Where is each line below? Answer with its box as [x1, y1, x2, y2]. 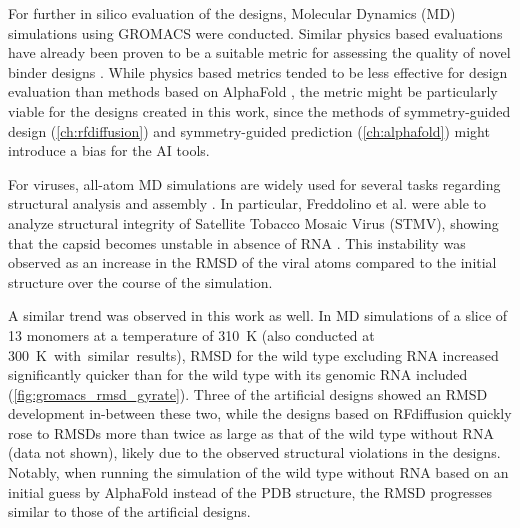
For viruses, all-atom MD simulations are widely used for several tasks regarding [8, 173, 501, 194]
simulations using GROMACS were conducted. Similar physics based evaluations [8, 22, 503, 43]
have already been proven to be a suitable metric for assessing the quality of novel [8, 42, 511, 63]
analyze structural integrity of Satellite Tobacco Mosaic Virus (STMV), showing [8, 212, 499, 233]
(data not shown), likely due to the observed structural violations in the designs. [8, 442, 501, 463]
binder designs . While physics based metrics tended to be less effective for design [8, 61, 508, 82]
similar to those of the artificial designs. [8, 501, 251, 522]
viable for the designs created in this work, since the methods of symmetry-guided [8, 100, 511, 121]
